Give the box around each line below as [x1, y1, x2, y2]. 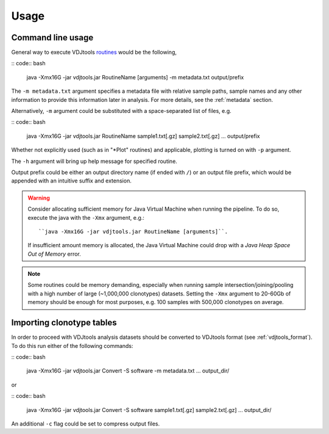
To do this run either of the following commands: [11, 342, 133, 349]
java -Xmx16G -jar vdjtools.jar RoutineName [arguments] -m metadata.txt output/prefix [26, 73, 244, 81]
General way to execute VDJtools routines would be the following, [11, 49, 177, 56]
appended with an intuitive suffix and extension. [11, 177, 132, 184]
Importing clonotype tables [11, 317, 117, 328]
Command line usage [11, 32, 94, 43]
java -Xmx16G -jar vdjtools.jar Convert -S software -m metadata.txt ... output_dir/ [26, 367, 230, 375]
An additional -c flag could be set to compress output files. [11, 420, 160, 427]
